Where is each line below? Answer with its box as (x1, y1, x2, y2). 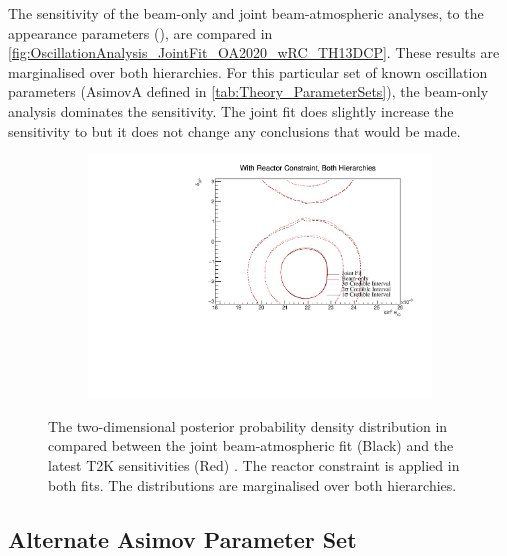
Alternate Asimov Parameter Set (8, 523, 357, 554)
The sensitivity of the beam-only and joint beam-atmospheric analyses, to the (8, 3, 484, 23)
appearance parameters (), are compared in (8, 22, 273, 43)
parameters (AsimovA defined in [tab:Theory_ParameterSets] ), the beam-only (8, 81, 489, 102)
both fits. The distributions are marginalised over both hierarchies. (48, 474, 457, 495)
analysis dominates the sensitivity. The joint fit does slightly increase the (8, 100, 454, 121)
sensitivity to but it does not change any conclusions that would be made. (8, 120, 461, 141)
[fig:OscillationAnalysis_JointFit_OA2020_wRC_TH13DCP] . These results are (8, 42, 500, 63)
